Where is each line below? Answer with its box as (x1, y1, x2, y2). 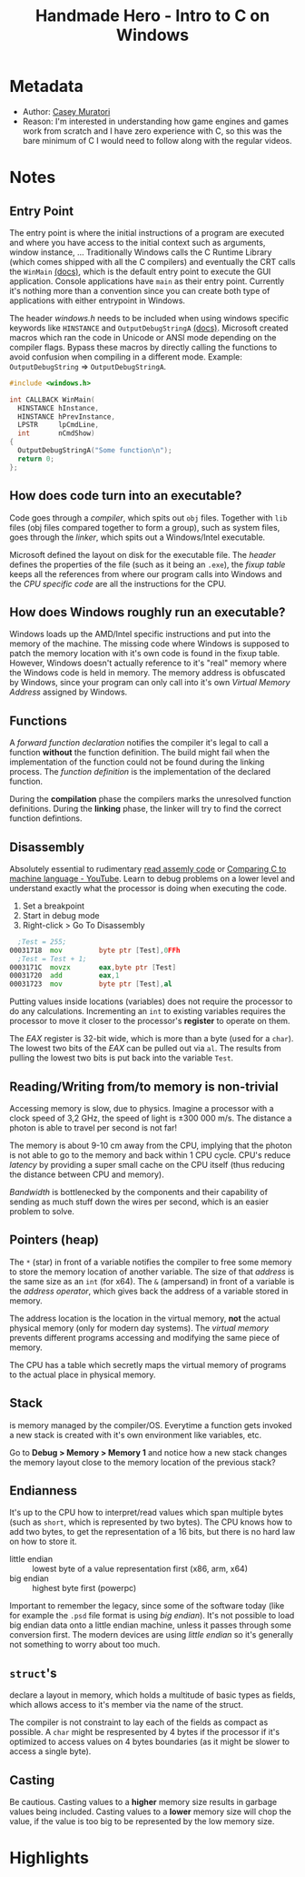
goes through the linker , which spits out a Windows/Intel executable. (9, 532, 266, 543)
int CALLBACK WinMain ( (9, 395, 95, 404)
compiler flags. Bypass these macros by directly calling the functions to (9, 341, 278, 352)
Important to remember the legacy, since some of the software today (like (9, 1600, 285, 1611)
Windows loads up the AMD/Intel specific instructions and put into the (9, 629, 271, 640)
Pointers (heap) (9, 1233, 100, 1248)
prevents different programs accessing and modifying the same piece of (9, 1332, 280, 1343)
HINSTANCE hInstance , (17, 403, 100, 412)
